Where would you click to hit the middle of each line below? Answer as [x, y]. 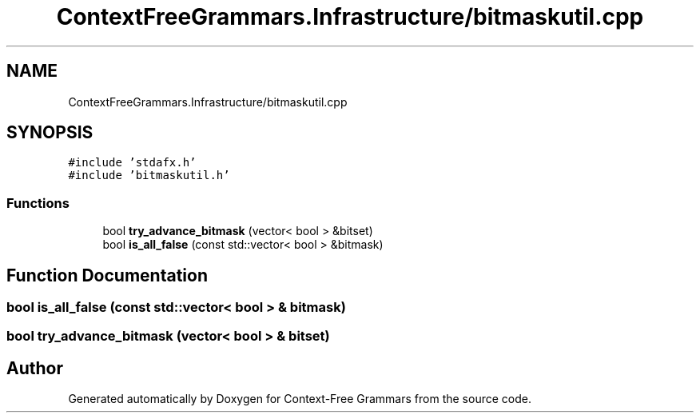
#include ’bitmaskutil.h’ [149, 176]
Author [35, 368]
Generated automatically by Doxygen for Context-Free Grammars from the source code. [300, 399]
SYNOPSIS [50, 133]
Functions [38, 203]
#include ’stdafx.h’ [132, 163]
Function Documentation [107, 275]
